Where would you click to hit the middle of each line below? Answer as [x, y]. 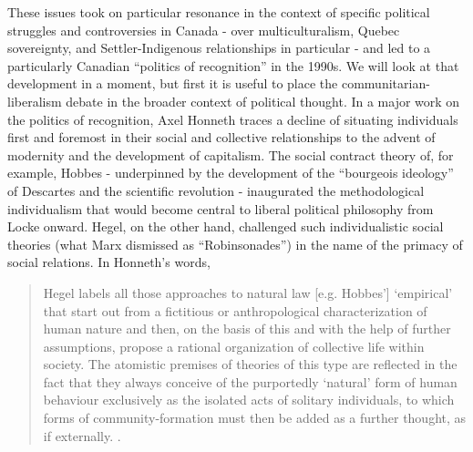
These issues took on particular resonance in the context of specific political [219, 12]
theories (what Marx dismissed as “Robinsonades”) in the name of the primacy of [235, 244]
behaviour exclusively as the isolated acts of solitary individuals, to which [249, 400]
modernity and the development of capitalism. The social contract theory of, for [231, 154]
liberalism [35, 101]
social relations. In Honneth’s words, [109, 262]
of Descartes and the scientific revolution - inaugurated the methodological [216, 190]
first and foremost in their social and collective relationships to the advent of [221, 137]
